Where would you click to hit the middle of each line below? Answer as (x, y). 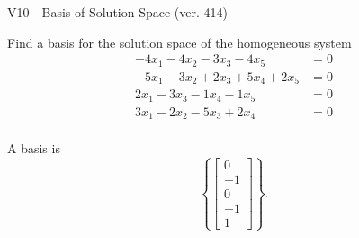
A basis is (34, 148)
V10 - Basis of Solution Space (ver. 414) (117, 12)
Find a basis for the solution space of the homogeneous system (179, 42)
